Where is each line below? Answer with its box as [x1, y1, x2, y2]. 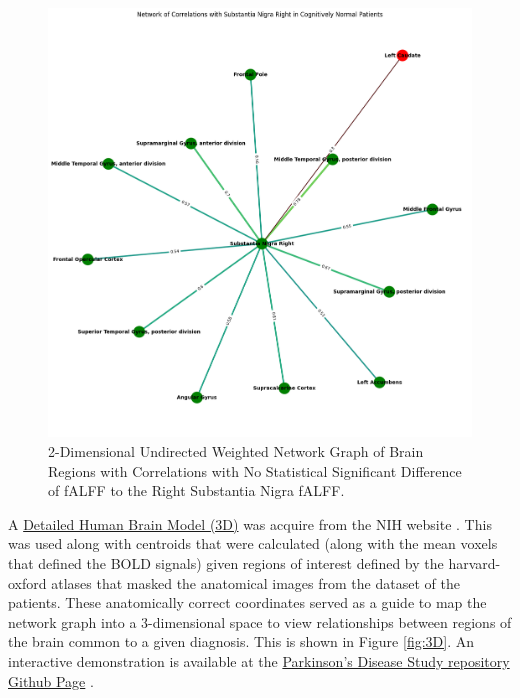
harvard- [448, 553, 501, 573]
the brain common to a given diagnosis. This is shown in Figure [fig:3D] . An [8, 631, 474, 652]
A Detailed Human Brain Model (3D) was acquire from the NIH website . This [8, 513, 492, 534]
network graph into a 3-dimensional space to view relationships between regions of [8, 611, 512, 632]
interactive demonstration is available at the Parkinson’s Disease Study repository [8, 650, 510, 671]
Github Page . [8, 670, 94, 691]
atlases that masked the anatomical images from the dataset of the [51, 572, 460, 593]
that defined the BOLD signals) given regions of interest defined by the [8, 553, 444, 573]
